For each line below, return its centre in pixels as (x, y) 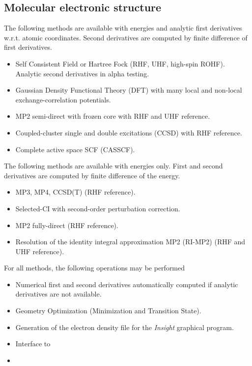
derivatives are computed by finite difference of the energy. (92, 175)
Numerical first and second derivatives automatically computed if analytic (127, 284)
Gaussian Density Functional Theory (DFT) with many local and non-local (129, 90)
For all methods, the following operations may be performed (95, 268)
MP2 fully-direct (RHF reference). (67, 225)
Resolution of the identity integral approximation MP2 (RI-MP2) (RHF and (130, 242)
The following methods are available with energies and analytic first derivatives (123, 28)
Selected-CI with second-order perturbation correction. (98, 208)
